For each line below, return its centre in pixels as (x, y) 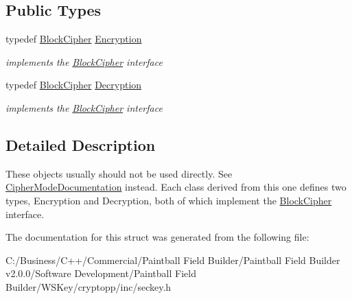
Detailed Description (81, 144)
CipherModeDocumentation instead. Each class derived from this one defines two (176, 187)
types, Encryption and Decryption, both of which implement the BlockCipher (169, 200)
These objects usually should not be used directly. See (119, 173)
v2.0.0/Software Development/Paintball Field (101, 273)
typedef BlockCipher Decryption (74, 85)
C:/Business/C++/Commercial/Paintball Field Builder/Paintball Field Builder (173, 260)
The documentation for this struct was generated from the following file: (157, 237)
